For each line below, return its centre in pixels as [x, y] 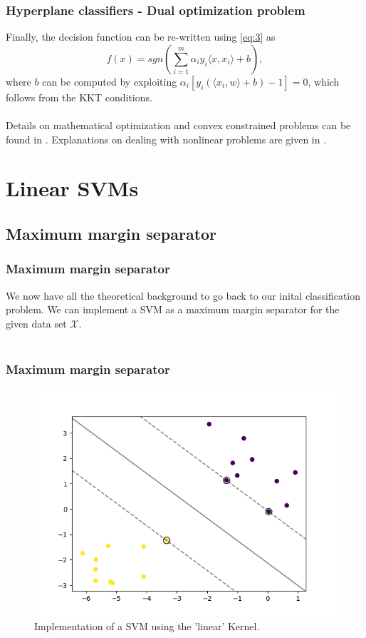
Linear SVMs [72, 188]
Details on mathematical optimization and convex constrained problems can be [178, 125]
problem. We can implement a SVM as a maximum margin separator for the [173, 309]
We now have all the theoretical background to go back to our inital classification [183, 295]
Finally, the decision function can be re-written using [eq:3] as [141, 37]
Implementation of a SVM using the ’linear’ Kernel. [147, 626]
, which [324, 81]
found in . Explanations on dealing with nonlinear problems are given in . [166, 139]
